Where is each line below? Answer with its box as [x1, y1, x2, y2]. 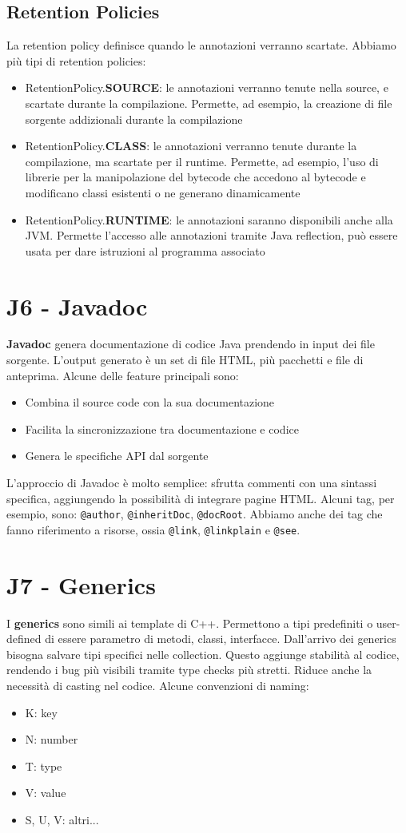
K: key [25, 704, 58, 720]
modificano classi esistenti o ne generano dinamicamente [25, 184, 301, 200]
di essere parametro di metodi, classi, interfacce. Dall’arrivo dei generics [45, 630, 396, 647]
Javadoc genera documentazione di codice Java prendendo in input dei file [6, 335, 375, 352]
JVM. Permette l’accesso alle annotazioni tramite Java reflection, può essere [25, 227, 398, 244]
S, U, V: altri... [25, 811, 99, 827]
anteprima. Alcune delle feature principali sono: [6, 367, 239, 383]
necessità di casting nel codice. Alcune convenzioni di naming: [6, 677, 309, 694]
